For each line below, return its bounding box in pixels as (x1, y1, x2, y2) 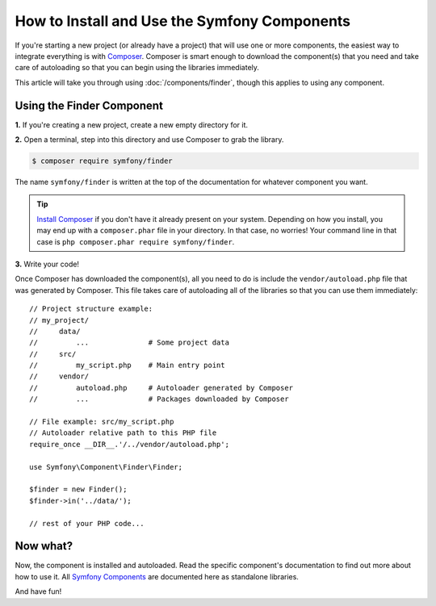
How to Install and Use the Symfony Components (15, 12, 351, 30)
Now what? (15, 539, 73, 553)
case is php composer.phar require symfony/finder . (36, 236, 235, 246)
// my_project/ (29, 316, 90, 324)
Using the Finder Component (15, 98, 163, 112)
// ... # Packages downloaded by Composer (29, 395, 290, 403)
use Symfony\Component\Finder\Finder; (29, 462, 183, 471)
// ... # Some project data (29, 338, 230, 347)
